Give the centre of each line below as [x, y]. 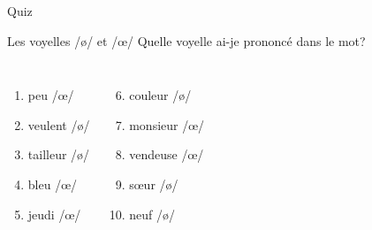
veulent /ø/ [59, 124]
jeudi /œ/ [54, 214]
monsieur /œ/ [167, 124]
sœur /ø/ [154, 184]
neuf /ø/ [152, 214]
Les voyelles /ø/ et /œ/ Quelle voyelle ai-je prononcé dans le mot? [186, 40]
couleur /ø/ [160, 95]
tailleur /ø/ [59, 154]
